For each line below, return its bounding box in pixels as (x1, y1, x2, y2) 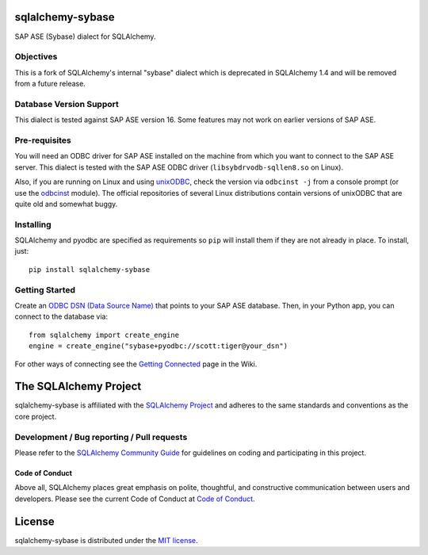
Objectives (14, 52, 58, 63)
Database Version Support (14, 98, 119, 109)
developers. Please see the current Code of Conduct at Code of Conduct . (14, 494, 255, 503)
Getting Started (14, 284, 75, 295)
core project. (14, 411, 57, 421)
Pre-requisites (14, 135, 71, 146)
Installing (14, 219, 52, 230)
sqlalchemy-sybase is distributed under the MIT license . (14, 535, 198, 545)
